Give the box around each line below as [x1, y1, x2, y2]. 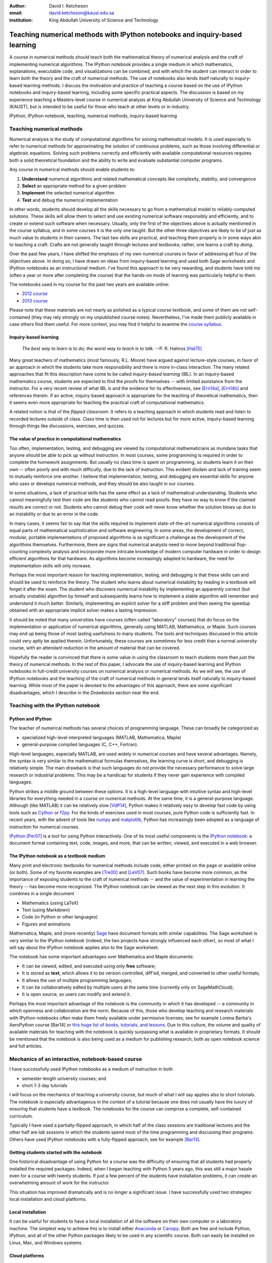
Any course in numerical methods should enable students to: [9, 167, 135, 173]
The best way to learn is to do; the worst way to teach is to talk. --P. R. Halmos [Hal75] [22, 346, 202, 352]
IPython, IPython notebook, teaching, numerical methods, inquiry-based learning [9, 113, 177, 119]
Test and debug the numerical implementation [22, 197, 118, 203]
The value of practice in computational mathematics [9, 436, 121, 442]
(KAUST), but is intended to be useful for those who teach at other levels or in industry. [9, 104, 190, 110]
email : [9, 10, 23, 16]
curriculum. [9, 1113, 33, 1119]
